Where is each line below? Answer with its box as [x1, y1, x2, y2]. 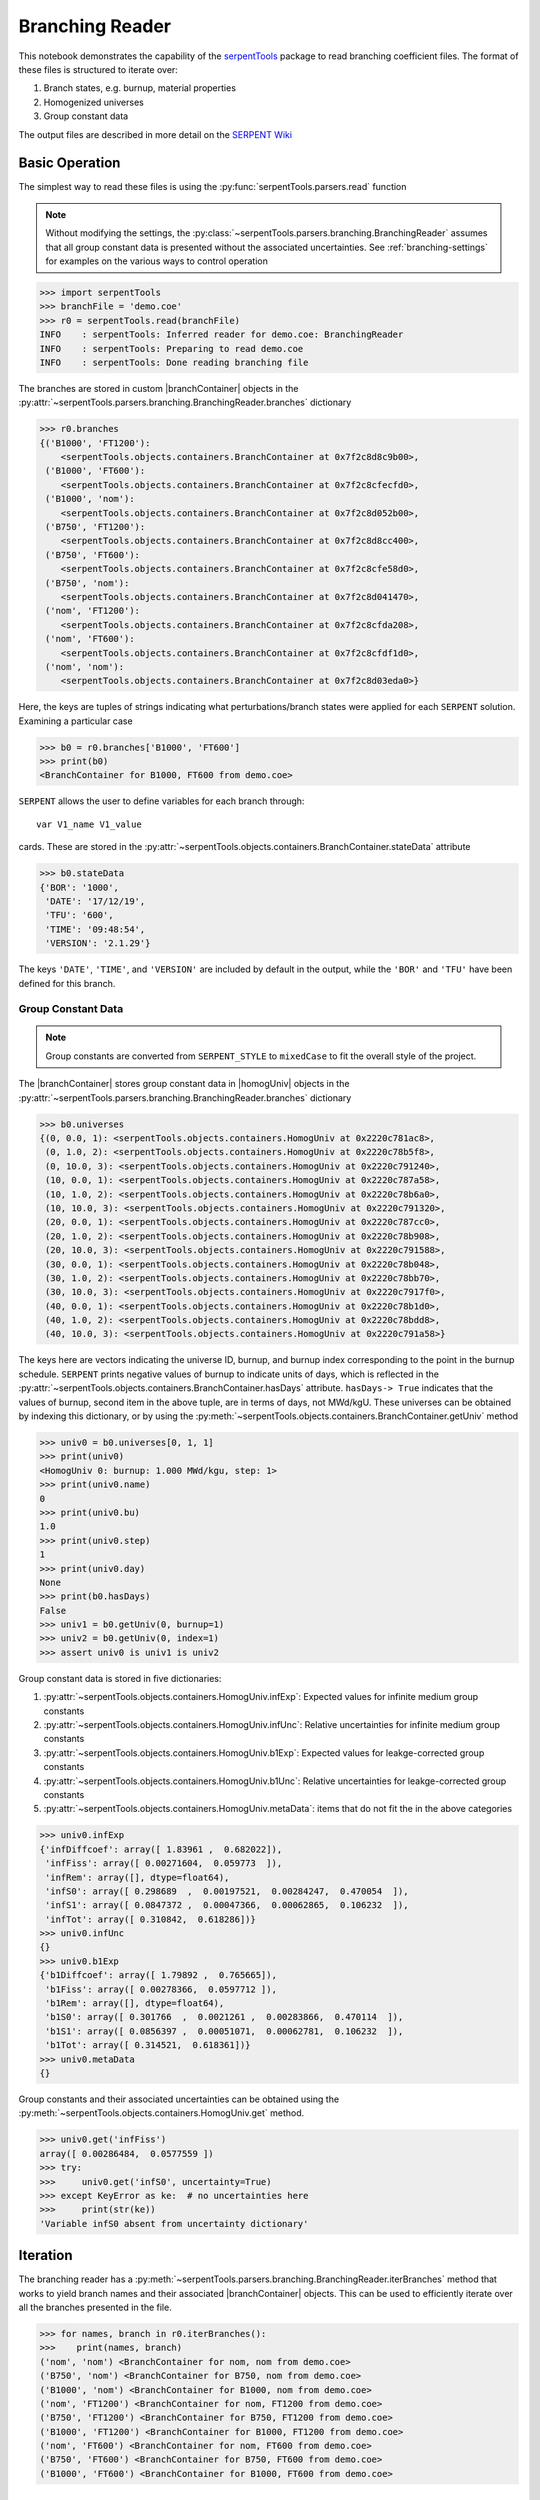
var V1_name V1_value [36, 818, 142, 830]
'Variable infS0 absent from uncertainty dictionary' [39, 2218, 309, 2229]
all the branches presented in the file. [18, 2301, 172, 2313]
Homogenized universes [43, 96, 144, 108]
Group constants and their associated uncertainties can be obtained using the [18, 2093, 340, 2105]
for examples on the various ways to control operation [45, 255, 269, 267]
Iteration [18, 2247, 73, 2264]
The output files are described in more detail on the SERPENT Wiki [18, 128, 293, 140]
